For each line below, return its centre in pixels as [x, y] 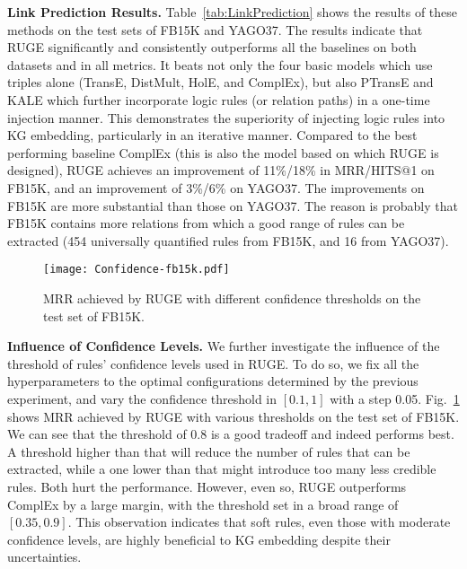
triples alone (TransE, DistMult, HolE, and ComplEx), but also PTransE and [220, 82]
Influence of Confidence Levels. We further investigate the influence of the [224, 346]
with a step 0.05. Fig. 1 [395, 398]
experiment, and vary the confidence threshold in [142, 398]
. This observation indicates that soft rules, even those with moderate [259, 522]
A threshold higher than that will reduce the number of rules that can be [209, 451]
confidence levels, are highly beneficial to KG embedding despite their [199, 539]
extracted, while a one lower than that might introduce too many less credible [222, 469]
